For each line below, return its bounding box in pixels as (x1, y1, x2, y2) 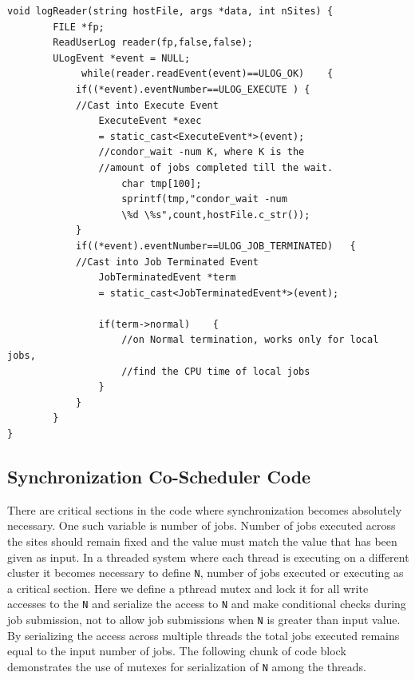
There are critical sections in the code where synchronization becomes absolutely (7, 501, 402, 518)
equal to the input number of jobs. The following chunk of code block (7, 642, 346, 659)
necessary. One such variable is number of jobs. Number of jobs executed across (7, 517, 396, 534)
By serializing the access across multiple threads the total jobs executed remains (7, 626, 400, 643)
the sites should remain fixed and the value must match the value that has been (7, 533, 397, 550)
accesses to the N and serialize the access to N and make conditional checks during (7, 595, 406, 612)
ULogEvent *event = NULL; (53, 52, 191, 64)
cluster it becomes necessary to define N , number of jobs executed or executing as (7, 564, 404, 581)
